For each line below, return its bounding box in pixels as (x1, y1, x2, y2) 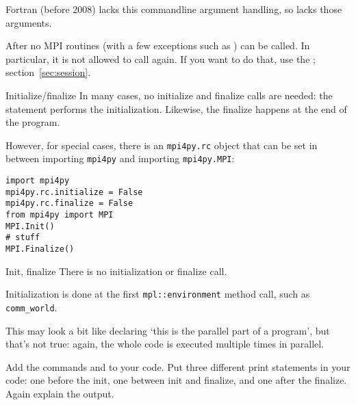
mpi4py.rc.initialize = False (5, 187, 143, 197)
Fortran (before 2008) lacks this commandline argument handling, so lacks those (5, 2, 342, 16)
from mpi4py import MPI (5, 210, 114, 220)
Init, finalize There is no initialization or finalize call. (5, 263, 227, 278)
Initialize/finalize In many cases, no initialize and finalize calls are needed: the (5, 88, 333, 102)
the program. (5, 115, 60, 129)
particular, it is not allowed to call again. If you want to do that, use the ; (5, 51, 316, 66)
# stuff (5, 233, 40, 243)
